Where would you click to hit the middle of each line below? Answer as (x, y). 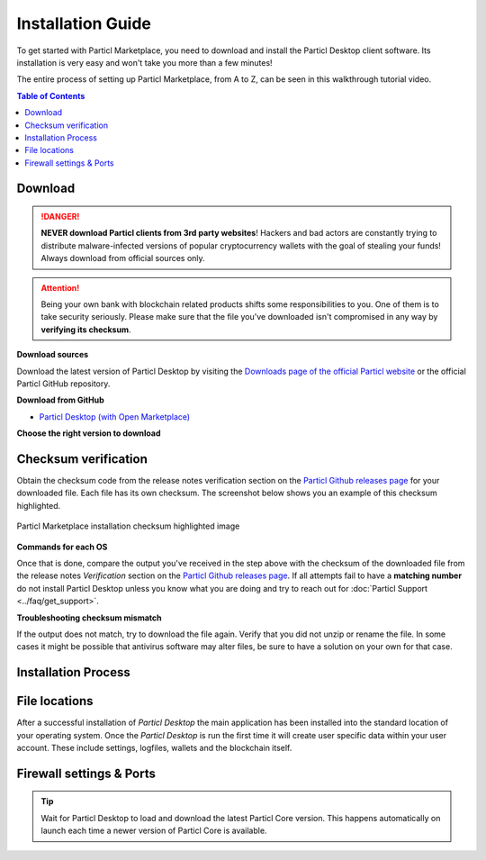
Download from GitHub (60, 400)
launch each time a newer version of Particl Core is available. (154, 831)
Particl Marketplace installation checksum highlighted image (128, 526)
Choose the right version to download (89, 433)
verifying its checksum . (86, 330)
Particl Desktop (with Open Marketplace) (115, 416)
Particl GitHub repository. (63, 384)
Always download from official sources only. (123, 258)
